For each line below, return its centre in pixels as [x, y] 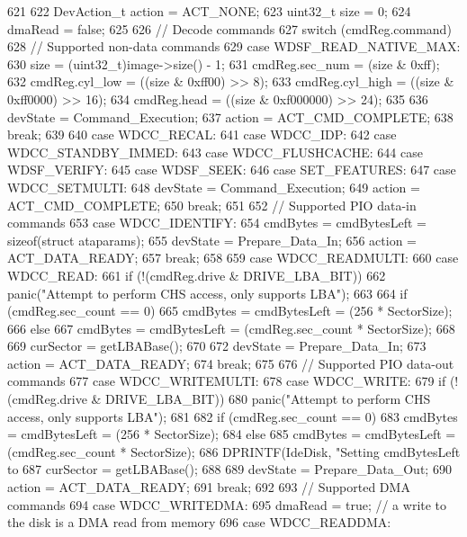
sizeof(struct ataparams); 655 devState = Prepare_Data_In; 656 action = [212, 240]
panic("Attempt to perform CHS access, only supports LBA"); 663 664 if [207, 293]
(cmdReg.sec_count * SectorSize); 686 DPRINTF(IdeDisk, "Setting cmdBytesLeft [234, 451]
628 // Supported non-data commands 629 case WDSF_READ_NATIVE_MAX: [234, 46]
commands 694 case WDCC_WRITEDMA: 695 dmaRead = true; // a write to [227, 504]
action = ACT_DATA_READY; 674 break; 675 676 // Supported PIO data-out [231, 363]
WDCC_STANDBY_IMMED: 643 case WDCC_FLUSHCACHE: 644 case [215, 152]
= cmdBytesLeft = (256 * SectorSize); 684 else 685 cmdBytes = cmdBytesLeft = [232, 434]
